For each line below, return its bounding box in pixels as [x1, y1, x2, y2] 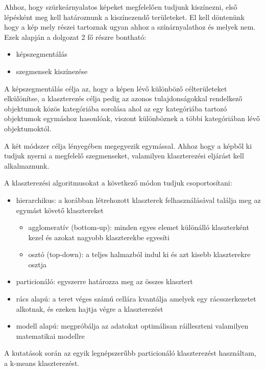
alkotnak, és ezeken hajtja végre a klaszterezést [16, 303, 163, 314]
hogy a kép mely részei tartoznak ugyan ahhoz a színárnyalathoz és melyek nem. [4, 21, 256, 32]
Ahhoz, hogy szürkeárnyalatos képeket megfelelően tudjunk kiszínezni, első [4, 2, 237, 12]
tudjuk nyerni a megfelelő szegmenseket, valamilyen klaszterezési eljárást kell [4, 150, 244, 161]
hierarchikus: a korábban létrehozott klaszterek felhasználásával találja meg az [16, 194, 261, 205]
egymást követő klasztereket [16, 204, 104, 215]
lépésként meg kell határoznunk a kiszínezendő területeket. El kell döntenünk [4, 11, 245, 22]
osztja [28, 259, 47, 269]
